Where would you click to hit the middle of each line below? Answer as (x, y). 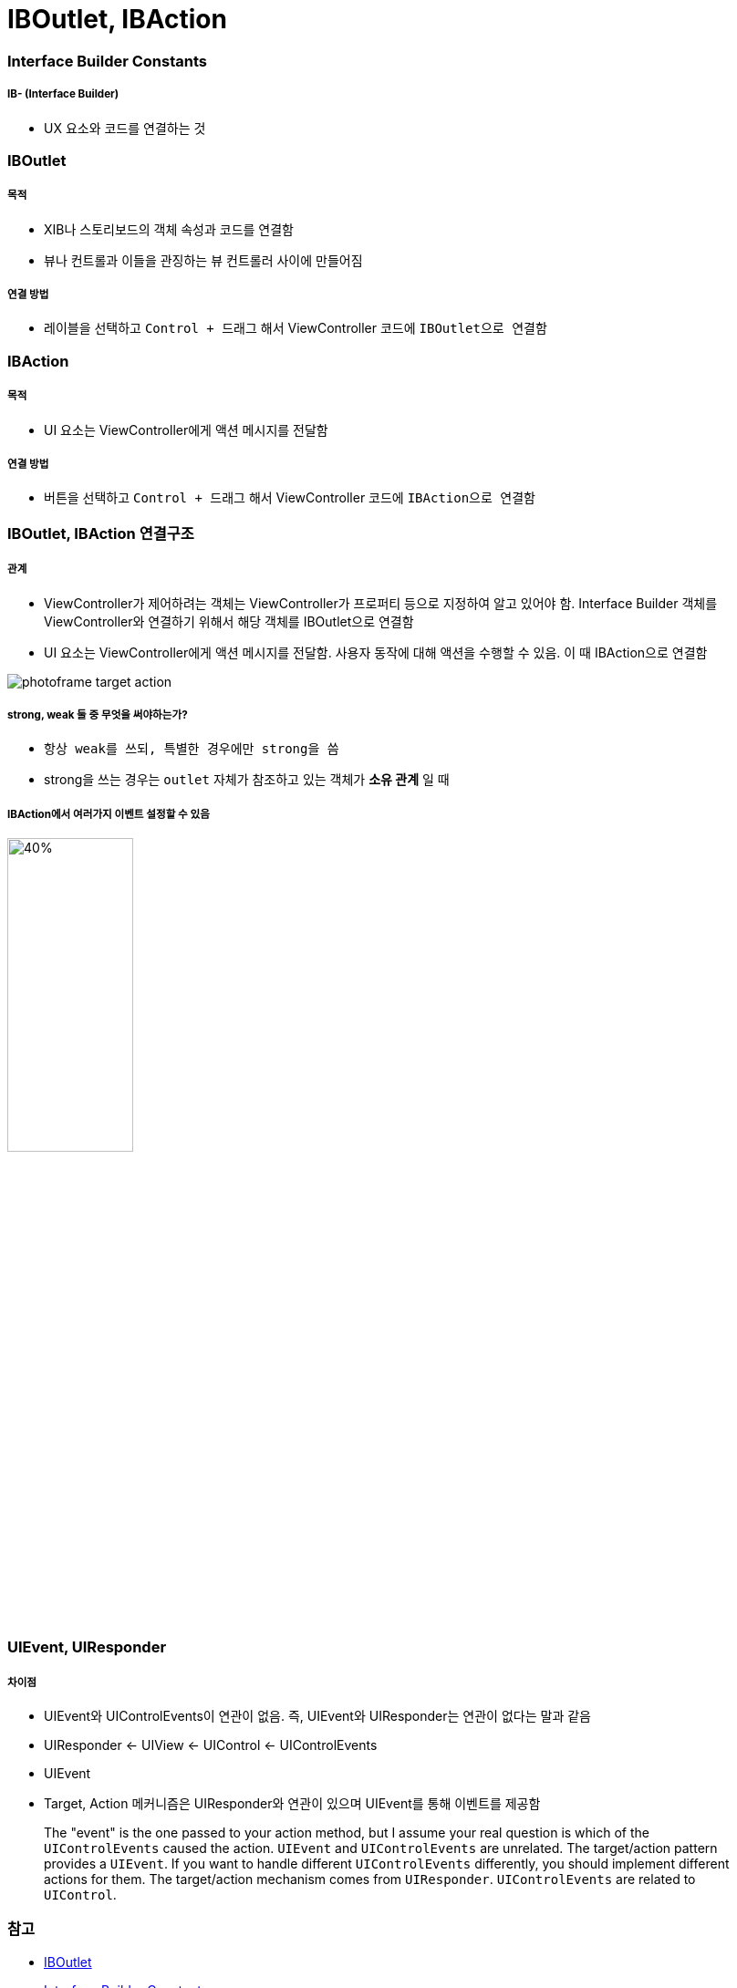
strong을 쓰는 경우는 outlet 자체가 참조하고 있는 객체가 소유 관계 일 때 (247, 780)
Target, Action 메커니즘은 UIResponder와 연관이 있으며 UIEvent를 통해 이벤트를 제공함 (292, 1804)
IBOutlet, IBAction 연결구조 (101, 533)
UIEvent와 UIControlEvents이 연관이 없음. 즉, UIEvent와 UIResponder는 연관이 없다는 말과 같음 (317, 1716)
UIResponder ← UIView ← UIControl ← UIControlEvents (211, 1745)
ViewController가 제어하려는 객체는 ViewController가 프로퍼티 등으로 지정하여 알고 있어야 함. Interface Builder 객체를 (381, 603)
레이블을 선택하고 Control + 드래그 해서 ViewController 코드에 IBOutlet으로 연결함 (296, 328)
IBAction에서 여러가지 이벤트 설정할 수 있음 (109, 814)
